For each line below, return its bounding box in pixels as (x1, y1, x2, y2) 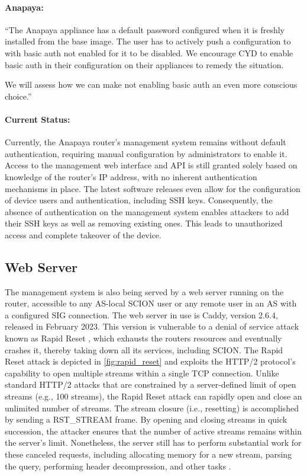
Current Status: (5, 113, 70, 125)
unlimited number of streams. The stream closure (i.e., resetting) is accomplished (5, 401, 299, 414)
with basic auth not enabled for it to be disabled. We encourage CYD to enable (5, 46, 293, 59)
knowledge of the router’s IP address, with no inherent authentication (5, 170, 257, 183)
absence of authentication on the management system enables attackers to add (5, 205, 289, 218)
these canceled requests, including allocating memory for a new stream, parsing (5, 448, 292, 461)
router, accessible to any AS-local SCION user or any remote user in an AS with (5, 297, 297, 309)
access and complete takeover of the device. (5, 228, 161, 241)
